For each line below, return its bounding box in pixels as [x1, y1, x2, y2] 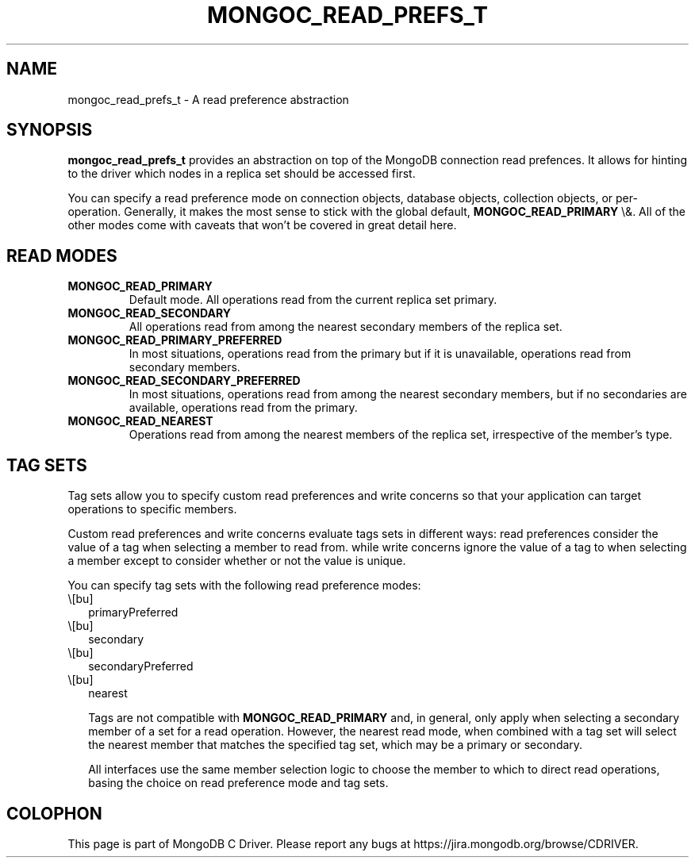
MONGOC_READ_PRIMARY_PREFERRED [67, 333, 282, 348]
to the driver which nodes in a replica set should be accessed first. [67, 167, 416, 181]
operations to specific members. [67, 502, 237, 516]
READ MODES [6, 245, 117, 266]
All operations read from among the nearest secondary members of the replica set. [129, 320, 563, 334]
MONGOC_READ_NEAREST [67, 414, 213, 428]
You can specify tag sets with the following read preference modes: [67, 578, 421, 593]
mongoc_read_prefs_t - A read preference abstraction [67, 92, 349, 106]
